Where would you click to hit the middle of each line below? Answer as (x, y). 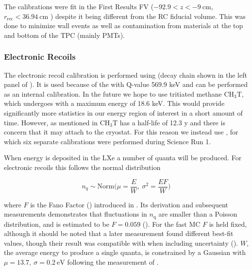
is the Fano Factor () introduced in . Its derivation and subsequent (129, 204)
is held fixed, (228, 224)
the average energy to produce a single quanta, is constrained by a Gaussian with (125, 252)
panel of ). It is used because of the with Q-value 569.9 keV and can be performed (126, 84)
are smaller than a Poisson (198, 214)
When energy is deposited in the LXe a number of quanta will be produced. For (123, 158)
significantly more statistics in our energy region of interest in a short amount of (123, 112)
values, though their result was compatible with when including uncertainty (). (121, 243)
